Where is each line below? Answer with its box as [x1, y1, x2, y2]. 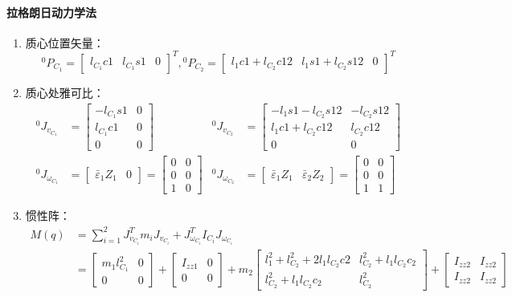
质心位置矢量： [25, 34, 104, 51]
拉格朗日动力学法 [6, 3, 96, 20]
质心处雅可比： [25, 83, 104, 100]
